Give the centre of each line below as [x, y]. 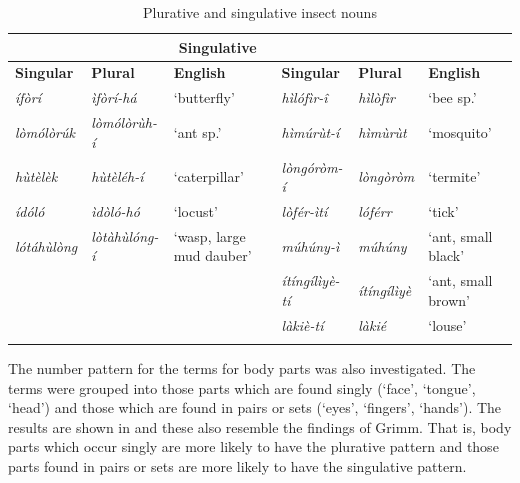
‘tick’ [443, 211]
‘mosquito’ [460, 131]
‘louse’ [447, 324]
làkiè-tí [302, 324]
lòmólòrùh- [124, 122]
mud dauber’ [212, 255]
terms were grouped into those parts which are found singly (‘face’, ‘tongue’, [242, 387]
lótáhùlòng [46, 245]
